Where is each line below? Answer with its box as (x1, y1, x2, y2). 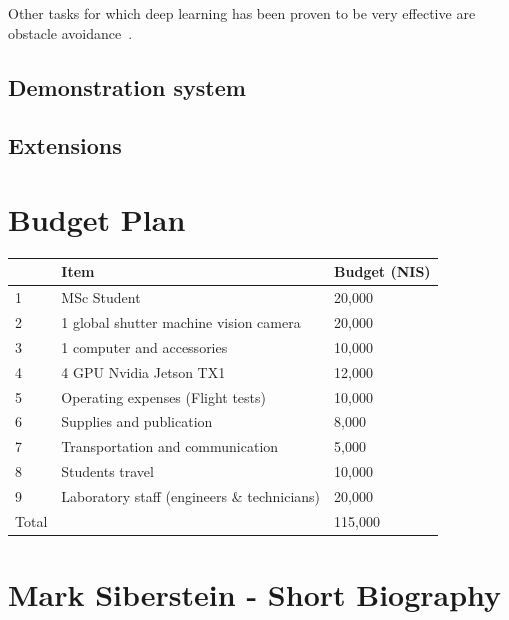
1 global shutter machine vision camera (61, 312, 301, 333)
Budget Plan (8, 198, 186, 239)
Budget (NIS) (334, 261, 431, 282)
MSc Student (61, 287, 141, 308)
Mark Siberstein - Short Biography (8, 574, 502, 615)
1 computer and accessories (61, 336, 228, 357)
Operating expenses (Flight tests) (61, 386, 267, 407)
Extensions (8, 130, 122, 161)
